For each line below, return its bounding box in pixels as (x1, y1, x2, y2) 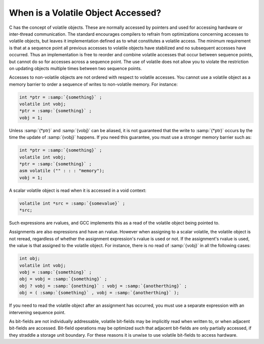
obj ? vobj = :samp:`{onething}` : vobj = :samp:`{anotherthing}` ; (19, 283, 187, 289)
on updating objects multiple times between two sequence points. (9, 65, 142, 71)
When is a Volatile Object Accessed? (9, 7, 161, 18)
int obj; (19, 256, 41, 261)
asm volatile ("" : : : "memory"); (19, 168, 105, 174)
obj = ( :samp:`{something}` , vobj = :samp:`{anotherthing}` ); (19, 290, 179, 296)
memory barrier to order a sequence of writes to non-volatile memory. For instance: (9, 81, 178, 87)
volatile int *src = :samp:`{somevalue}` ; (19, 201, 126, 206)
